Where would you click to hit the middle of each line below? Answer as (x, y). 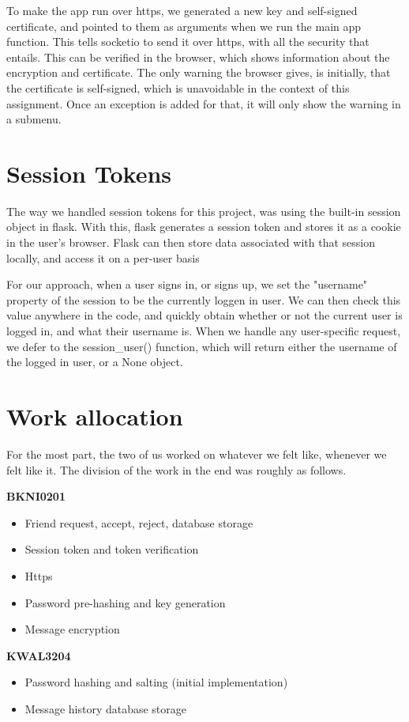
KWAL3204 (39, 655)
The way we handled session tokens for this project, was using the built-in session (204, 211)
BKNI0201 (36, 496)
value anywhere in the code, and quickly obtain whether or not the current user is (204, 315)
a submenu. (34, 119)
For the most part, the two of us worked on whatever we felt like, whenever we (197, 454)
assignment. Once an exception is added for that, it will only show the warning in (204, 103)
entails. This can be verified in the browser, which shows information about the (198, 57)
